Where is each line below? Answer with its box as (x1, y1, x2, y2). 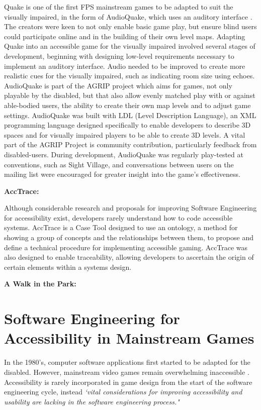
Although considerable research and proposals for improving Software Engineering (4, 202, 257, 213)
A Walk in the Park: (4, 278, 76, 289)
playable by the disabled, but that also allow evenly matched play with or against (4, 90, 255, 100)
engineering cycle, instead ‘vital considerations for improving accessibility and (4, 386, 242, 397)
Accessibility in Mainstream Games (4, 328, 254, 348)
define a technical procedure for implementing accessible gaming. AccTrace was (4, 242, 248, 252)
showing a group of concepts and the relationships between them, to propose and (4, 232, 253, 243)
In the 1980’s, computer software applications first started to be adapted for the (4, 357, 250, 367)
